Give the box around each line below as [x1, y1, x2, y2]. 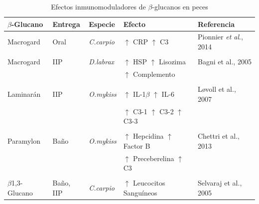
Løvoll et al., [197, 84, 236, 94]
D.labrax [89, 56, 115, 67]
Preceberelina [133, 153, 174, 163]
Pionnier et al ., [197, 31, 243, 42]
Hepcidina [133, 131, 164, 141]
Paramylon [7, 135, 40, 146]
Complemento [133, 68, 175, 79]
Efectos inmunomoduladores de [51, 1, 146, 11]
